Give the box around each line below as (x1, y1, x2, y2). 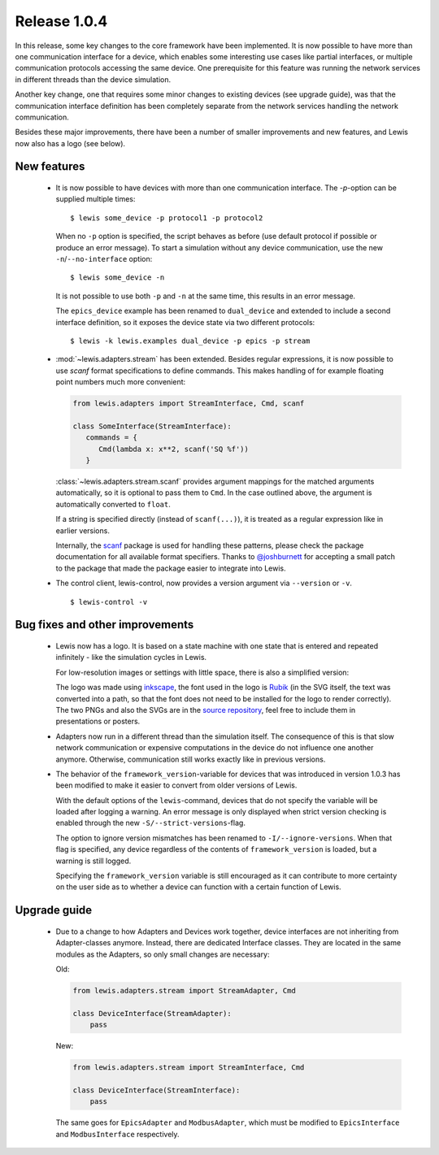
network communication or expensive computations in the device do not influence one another (55, 743, 374, 753)
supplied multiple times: (55, 194, 136, 204)
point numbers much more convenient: (55, 377, 186, 387)
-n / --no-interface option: (55, 254, 153, 264)
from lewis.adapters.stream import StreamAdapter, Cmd (72, 986, 296, 995)
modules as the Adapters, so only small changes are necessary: (55, 949, 270, 959)
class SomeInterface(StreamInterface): (72, 421, 232, 431)
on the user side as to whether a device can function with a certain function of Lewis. (55, 882, 341, 892)
